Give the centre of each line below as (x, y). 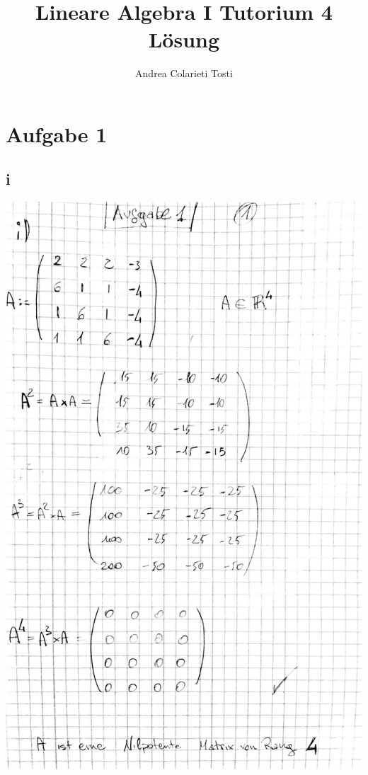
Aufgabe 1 (57, 133)
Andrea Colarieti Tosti (184, 73)
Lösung (184, 39)
